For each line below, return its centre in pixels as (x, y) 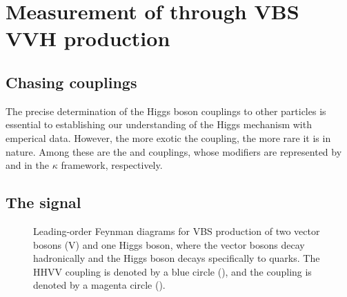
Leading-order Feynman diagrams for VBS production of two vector (177, 231)
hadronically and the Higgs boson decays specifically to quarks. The (177, 258)
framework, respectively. (112, 165)
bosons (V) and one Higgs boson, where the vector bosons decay (169, 244)
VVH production (88, 38)
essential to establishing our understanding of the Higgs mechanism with (159, 124)
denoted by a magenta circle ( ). (99, 285)
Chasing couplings (71, 82)
